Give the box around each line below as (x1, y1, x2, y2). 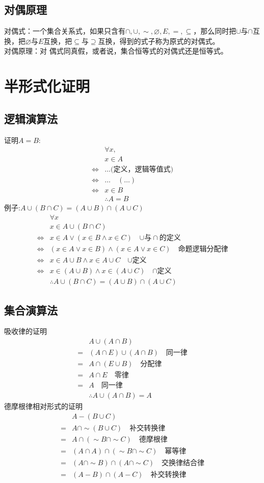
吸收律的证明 (4, 326, 47, 336)
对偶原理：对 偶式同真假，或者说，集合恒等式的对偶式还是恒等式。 (4, 45, 228, 56)
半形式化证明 (4, 76, 90, 96)
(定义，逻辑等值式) (110, 166, 173, 174)
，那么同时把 (193, 26, 236, 36)
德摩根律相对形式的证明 (4, 401, 83, 412)
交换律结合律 (162, 459, 205, 467)
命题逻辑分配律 (178, 246, 228, 253)
